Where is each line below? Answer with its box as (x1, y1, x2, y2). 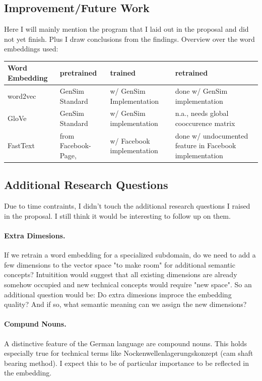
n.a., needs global (175, 108, 229, 118)
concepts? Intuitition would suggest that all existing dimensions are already (4, 269, 237, 280)
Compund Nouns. (4, 319, 67, 329)
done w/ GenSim (175, 85, 228, 96)
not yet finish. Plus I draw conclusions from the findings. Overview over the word (4, 33, 255, 44)
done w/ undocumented (175, 130, 248, 141)
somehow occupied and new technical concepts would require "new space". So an (4, 279, 252, 290)
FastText (8, 140, 35, 151)
